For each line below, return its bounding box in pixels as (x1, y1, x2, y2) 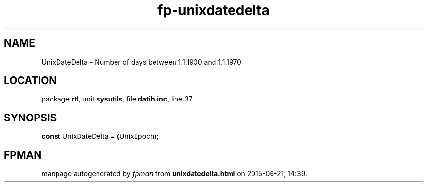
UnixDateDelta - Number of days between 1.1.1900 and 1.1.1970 (41, 57, 241, 66)
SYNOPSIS (4, 111, 57, 124)
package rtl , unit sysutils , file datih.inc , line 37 (41, 95, 193, 103)
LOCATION (4, 74, 57, 87)
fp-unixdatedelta (157, 2, 270, 18)
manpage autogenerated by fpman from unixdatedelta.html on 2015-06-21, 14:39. (41, 169, 308, 178)
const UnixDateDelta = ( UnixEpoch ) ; (41, 132, 159, 141)
